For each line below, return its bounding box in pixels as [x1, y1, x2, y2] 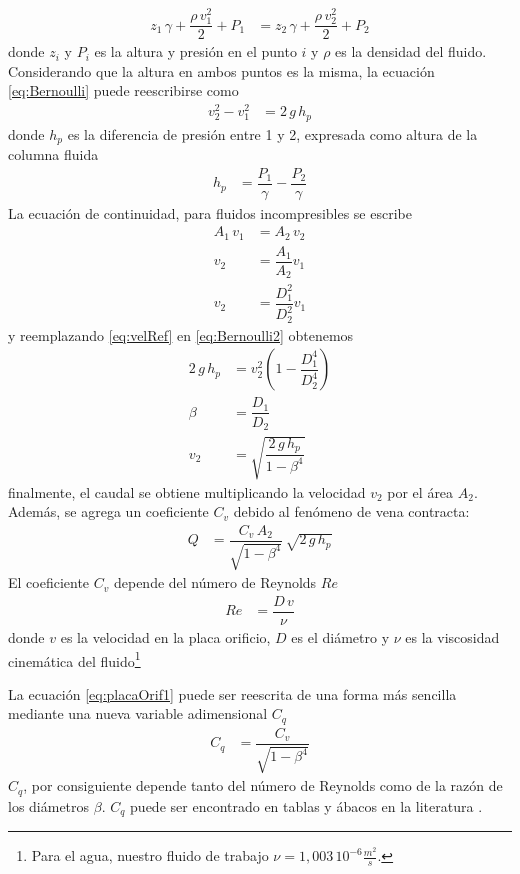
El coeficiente [8, 572, 90, 593]
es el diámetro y [291, 626, 390, 647]
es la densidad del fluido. [335, 41, 487, 62]
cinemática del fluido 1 [8, 647, 141, 671]
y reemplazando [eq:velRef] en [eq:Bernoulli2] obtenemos [8, 324, 354, 345]
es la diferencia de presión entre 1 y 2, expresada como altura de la [67, 123, 478, 144]
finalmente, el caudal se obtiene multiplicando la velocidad [8, 481, 366, 502]
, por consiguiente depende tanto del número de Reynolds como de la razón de [23, 775, 503, 796]
